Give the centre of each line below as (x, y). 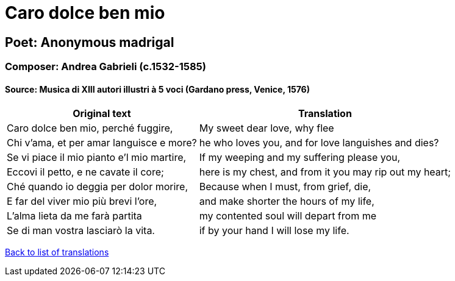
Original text (102, 114)
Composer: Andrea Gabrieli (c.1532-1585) (106, 67)
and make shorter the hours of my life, (287, 201)
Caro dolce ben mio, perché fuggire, (90, 128)
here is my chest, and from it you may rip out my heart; (325, 172)
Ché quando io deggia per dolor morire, (98, 187)
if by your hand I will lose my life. (274, 231)
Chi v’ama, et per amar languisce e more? (102, 143)
